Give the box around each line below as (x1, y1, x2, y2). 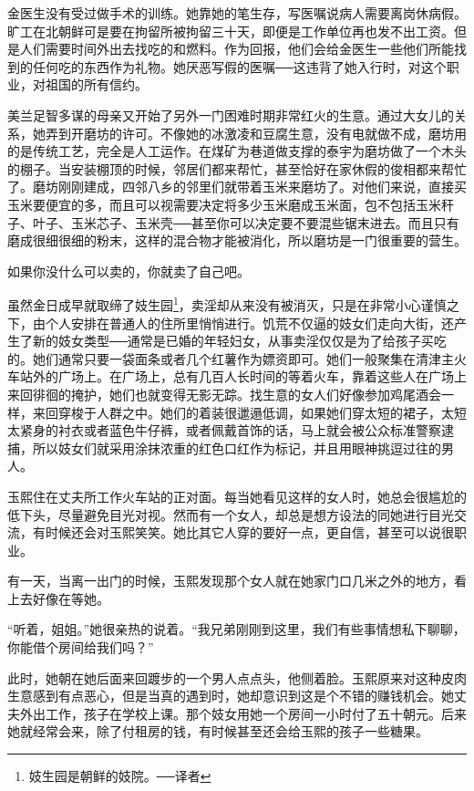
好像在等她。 (32, 588, 109, 608)
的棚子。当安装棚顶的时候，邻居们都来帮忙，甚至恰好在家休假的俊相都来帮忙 (7, 159, 467, 178)
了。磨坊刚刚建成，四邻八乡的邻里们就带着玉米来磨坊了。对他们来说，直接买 (7, 177, 467, 196)
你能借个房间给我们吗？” (7, 638, 154, 657)
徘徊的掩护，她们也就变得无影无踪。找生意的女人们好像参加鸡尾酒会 (32, 384, 441, 403)
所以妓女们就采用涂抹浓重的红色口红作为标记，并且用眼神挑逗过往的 (32, 438, 441, 457)
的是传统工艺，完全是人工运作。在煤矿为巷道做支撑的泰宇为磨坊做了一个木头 (7, 141, 467, 161)
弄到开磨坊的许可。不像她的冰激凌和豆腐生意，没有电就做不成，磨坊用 (45, 123, 467, 142)
